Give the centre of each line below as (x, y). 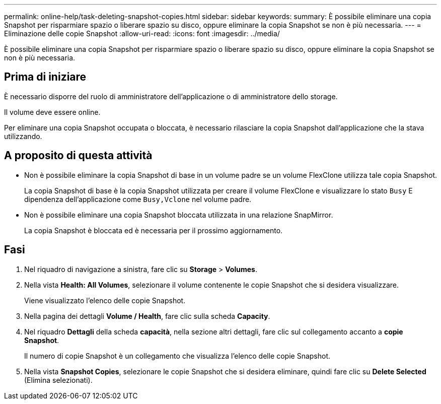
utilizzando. (23, 136)
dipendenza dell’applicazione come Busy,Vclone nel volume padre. (138, 199)
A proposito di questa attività (78, 156)
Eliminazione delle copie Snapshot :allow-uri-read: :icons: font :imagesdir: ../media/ (142, 33)
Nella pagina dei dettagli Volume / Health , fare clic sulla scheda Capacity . (147, 316)
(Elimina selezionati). (58, 380)
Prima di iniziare (45, 77)
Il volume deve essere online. (52, 112)
